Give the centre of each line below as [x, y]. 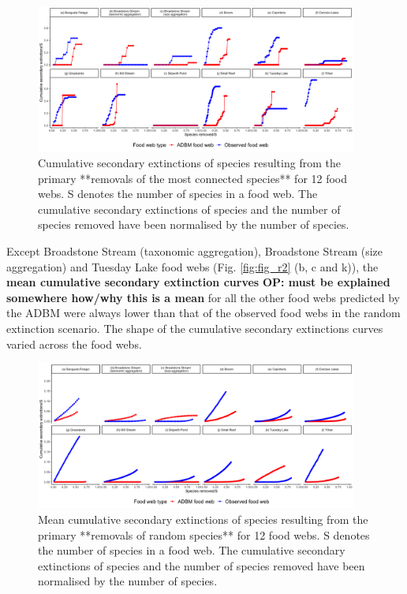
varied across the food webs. [74, 344]
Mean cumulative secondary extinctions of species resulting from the [203, 519]
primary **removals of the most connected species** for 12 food [193, 178]
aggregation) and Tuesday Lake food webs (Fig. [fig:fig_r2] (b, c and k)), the [192, 266]
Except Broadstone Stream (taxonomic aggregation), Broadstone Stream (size [194, 250]
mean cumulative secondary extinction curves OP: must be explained [198, 282]
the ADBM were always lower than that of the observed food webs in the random [203, 313]
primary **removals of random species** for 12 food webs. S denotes [204, 534]
